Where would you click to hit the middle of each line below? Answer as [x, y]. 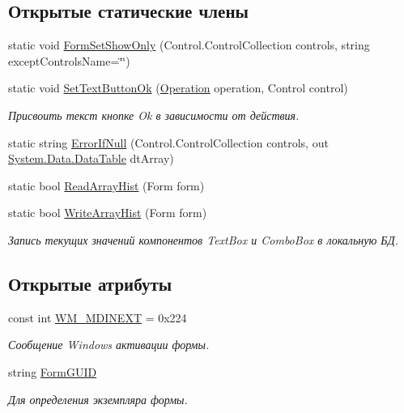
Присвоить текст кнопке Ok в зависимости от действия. [154, 115]
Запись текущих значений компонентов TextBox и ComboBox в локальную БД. [204, 239]
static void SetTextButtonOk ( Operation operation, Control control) [178, 88]
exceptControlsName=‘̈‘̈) [69, 60]
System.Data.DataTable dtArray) [91, 158]
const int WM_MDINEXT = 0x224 [98, 317]
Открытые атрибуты [90, 283]
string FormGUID [53, 371]
